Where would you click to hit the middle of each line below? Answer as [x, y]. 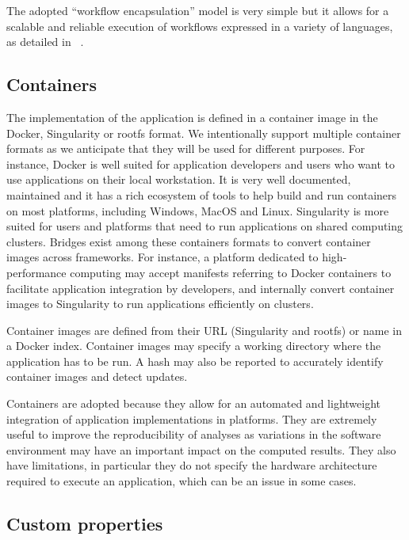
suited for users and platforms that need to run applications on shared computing [205, 226]
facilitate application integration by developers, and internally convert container [201, 288]
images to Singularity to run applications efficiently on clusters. [160, 304]
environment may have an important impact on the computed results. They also [201, 449]
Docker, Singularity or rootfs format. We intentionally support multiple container [204, 133]
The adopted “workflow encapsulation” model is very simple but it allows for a [198, 10]
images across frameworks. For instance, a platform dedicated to [162, 257]
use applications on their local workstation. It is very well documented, [179, 179]
